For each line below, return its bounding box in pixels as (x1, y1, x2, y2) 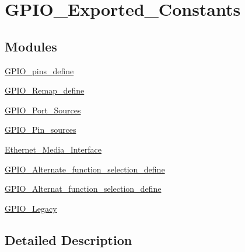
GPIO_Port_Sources (5, 103, 81, 116)
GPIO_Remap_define (5, 84, 85, 96)
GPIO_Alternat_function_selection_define (5, 182, 162, 195)
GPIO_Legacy (5, 202, 57, 214)
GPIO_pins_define (5, 64, 74, 77)
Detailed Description (5, 230, 132, 248)
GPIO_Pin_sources (5, 123, 76, 136)
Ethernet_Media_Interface (5, 143, 101, 155)
